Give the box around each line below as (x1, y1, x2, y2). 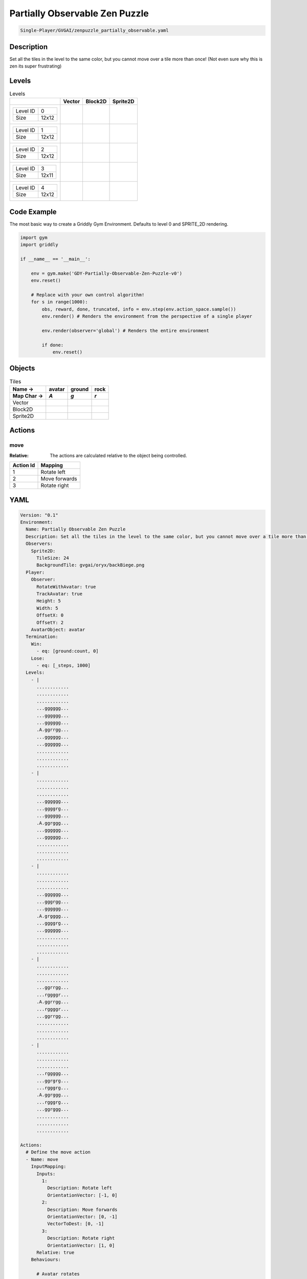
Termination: (26, 634, 58, 640)
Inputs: (36, 1171, 56, 1177)
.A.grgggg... (36, 913, 69, 919)
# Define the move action (26, 1149, 91, 1155)
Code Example (9, 207, 57, 216)
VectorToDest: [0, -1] (47, 1221, 104, 1227)
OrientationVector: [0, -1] (47, 1214, 118, 1220)
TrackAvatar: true (36, 591, 83, 597)
